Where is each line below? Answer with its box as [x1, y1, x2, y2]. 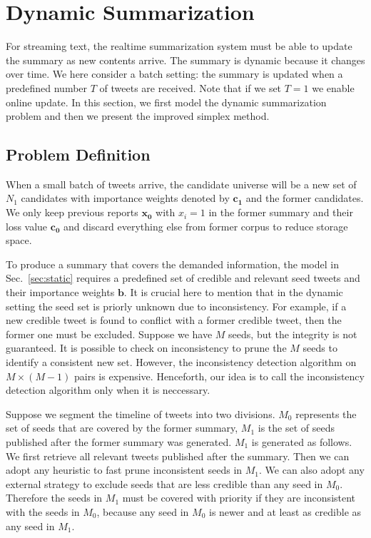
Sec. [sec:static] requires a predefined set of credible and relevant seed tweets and [6, 270, 360, 285]
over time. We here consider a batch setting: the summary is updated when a [6, 66, 343, 81]
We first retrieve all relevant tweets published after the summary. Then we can [6, 448, 350, 463]
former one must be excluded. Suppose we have [6, 326, 213, 341]
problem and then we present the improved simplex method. [6, 108, 270, 123]
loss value [6, 218, 48, 233]
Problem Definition [6, 143, 151, 166]
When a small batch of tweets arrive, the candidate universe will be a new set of [6, 176, 357, 191]
